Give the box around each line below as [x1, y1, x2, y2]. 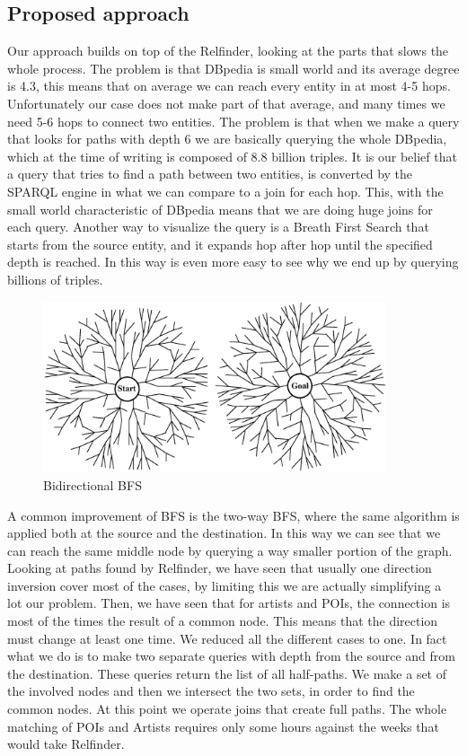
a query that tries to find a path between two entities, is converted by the [7, 164, 413, 183]
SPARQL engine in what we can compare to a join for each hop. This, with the [7, 181, 444, 200]
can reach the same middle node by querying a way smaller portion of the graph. [7, 541, 453, 559]
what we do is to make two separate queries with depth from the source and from [7, 646, 455, 665]
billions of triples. [7, 269, 103, 288]
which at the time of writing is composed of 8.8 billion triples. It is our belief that [7, 146, 457, 165]
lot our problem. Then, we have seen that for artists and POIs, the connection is [7, 593, 451, 612]
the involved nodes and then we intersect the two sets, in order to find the [7, 681, 415, 700]
